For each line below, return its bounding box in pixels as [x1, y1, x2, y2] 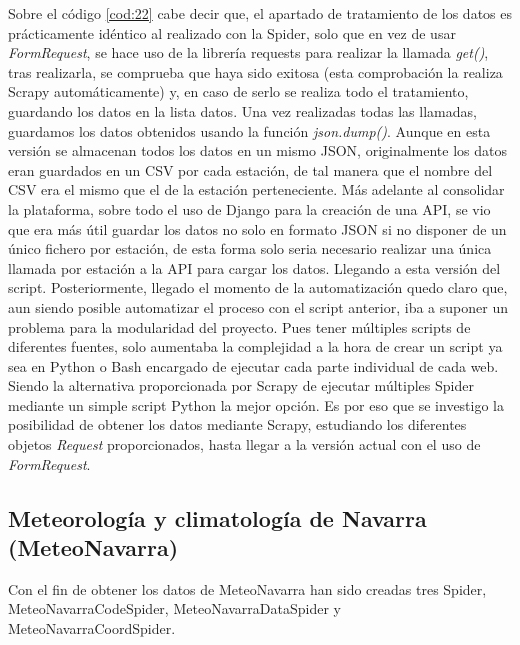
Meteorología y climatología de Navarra [8, 502, 427, 533]
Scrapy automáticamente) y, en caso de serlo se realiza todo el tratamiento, [8, 81, 469, 102]
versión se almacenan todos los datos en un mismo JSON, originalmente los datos [8, 140, 508, 161]
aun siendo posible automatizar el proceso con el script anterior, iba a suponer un [8, 296, 508, 317]
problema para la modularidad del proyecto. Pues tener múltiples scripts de [8, 316, 471, 337]
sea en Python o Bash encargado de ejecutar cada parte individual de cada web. [8, 355, 499, 376]
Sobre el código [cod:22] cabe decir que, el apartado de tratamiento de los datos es [8, 3, 512, 23]
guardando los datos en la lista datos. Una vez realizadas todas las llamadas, [8, 100, 477, 121]
